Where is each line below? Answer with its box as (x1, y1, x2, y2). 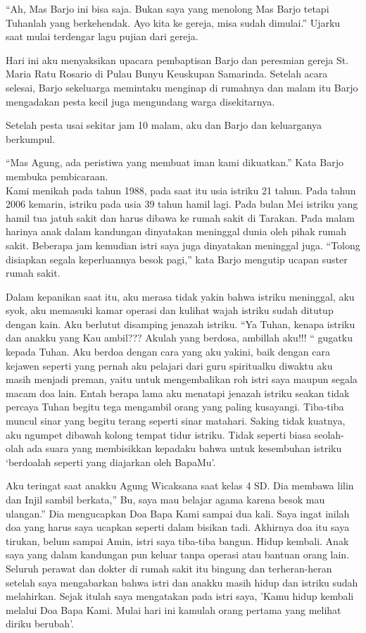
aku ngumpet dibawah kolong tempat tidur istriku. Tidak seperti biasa (6, 427, 312, 441)
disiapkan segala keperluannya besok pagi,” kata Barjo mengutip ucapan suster (6, 251, 348, 266)
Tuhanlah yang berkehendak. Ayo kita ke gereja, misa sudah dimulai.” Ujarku (6, 15, 341, 30)
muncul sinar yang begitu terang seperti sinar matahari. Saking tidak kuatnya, (6, 413, 346, 428)
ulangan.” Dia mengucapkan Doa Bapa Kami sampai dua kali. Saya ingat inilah (6, 506, 350, 520)
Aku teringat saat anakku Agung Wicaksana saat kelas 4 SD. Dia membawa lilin (6, 478, 354, 493)
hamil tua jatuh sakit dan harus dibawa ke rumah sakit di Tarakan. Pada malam (6, 210, 355, 225)
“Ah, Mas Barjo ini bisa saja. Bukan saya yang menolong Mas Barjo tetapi (6, 1, 329, 15)
